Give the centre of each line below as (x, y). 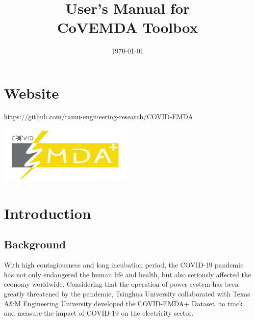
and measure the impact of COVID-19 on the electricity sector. (99, 313)
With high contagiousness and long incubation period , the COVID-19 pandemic (124, 265)
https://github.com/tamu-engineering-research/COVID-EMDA (99, 116)
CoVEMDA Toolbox (127, 27)
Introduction (48, 213)
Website (32, 93)
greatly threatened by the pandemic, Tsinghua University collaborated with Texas (127, 293)
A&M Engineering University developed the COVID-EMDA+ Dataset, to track (123, 303)
